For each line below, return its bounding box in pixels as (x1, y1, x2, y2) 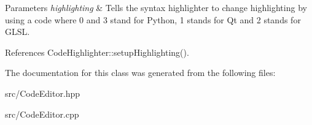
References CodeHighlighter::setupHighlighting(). (5, 45, 189, 58)
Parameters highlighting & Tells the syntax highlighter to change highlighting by (5, 1, 307, 13)
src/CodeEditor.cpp (5, 107, 79, 120)
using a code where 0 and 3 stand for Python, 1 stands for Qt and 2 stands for (5, 13, 301, 26)
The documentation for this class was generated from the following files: (5, 66, 276, 79)
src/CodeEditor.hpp (5, 86, 80, 99)
